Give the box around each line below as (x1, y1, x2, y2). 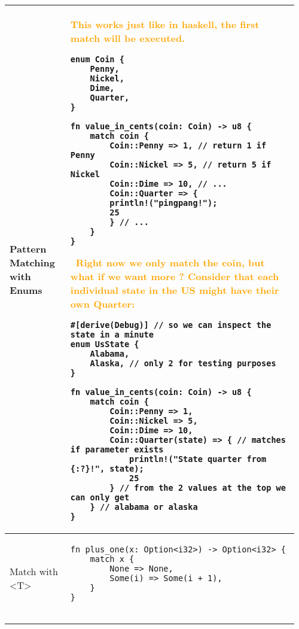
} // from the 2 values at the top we (109, 483, 286, 493)
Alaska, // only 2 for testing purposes (90, 358, 276, 368)
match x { (90, 554, 135, 564)
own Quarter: (70, 297, 135, 311)
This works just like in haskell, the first (70, 17, 260, 31)
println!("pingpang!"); (109, 198, 218, 208)
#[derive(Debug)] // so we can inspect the (70, 320, 271, 330)
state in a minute (70, 330, 154, 339)
